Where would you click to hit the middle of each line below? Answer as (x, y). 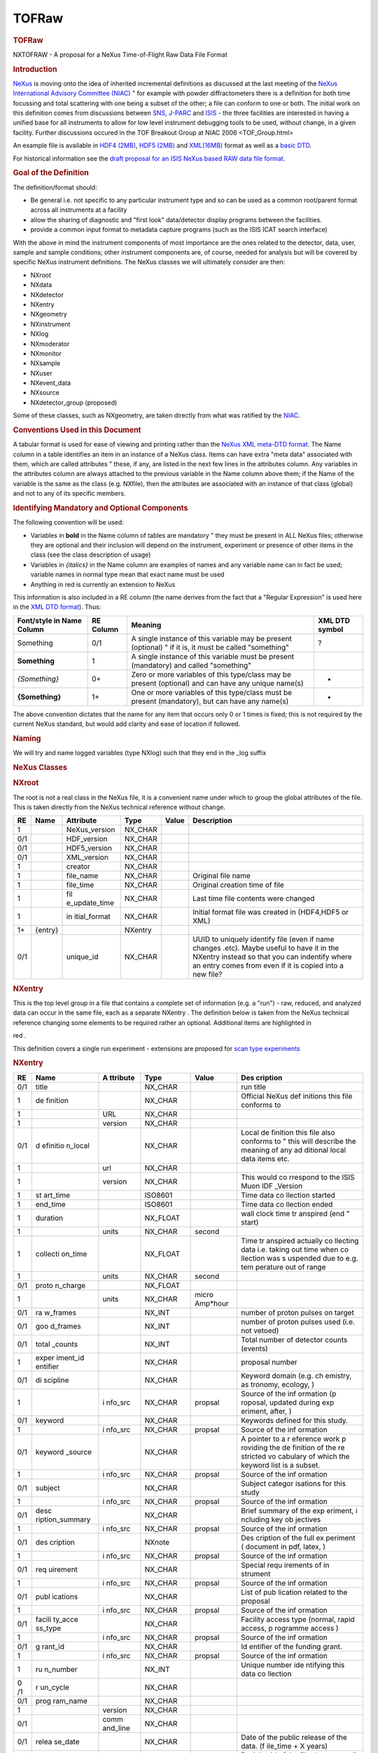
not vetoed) (260, 1330)
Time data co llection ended (287, 1204)
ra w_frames (56, 1313)
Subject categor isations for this (293, 1483)
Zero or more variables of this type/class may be (211, 675)
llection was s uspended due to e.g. (299, 1258)
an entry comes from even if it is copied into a (268, 966)
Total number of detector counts (294, 1339)
